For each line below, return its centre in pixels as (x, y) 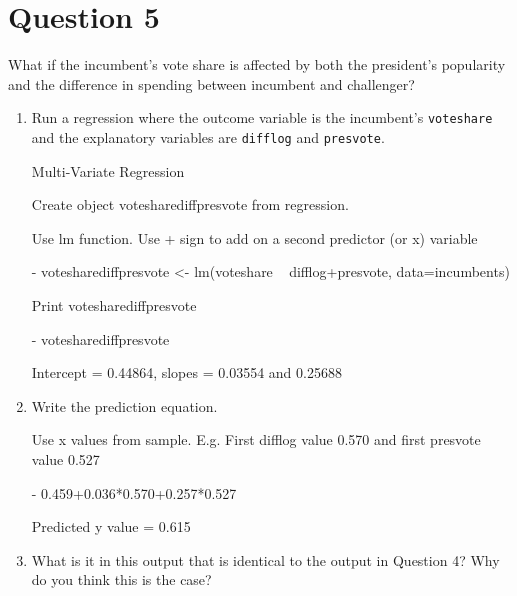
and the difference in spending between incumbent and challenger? (211, 83)
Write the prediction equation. (124, 405)
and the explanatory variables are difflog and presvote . (208, 136)
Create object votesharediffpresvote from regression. (190, 204)
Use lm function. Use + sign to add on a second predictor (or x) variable (254, 237)
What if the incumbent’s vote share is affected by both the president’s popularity (257, 64)
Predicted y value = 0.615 (111, 526)
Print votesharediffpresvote (114, 305)
